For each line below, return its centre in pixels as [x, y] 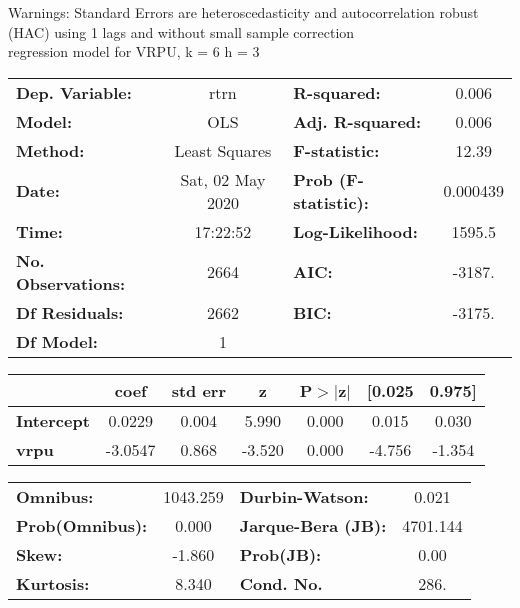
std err [198, 390]
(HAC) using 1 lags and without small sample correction [181, 31]
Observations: [71, 283]
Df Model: [57, 341]
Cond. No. [281, 583]
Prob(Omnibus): [82, 525]
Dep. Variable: [74, 92]
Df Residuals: [70, 312]
